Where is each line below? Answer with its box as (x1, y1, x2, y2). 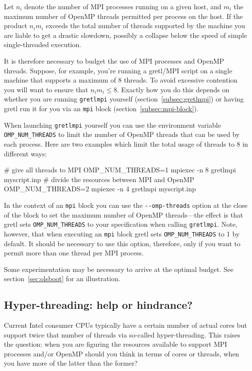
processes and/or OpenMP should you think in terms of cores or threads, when (4, 348, 239, 358)
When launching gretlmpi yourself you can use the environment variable (4, 119, 221, 130)
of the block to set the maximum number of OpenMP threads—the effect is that (4, 209, 243, 219)
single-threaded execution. (4, 39, 82, 50)
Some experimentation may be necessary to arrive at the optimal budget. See (4, 264, 234, 274)
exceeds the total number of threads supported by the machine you (46, 20, 245, 31)
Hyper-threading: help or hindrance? (4, 297, 193, 312)
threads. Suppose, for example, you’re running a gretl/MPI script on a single (4, 65, 233, 75)
